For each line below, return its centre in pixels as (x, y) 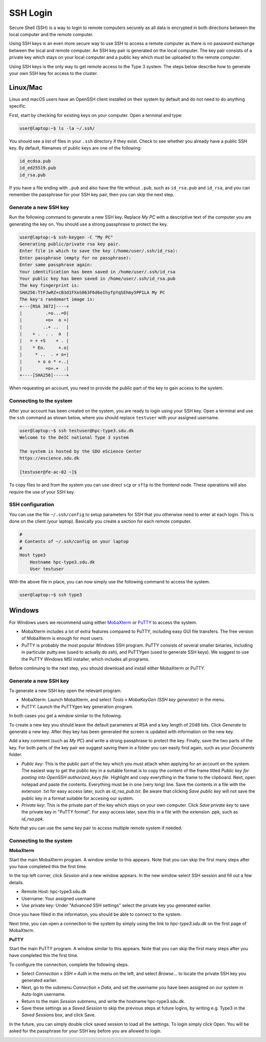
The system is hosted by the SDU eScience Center (81, 451)
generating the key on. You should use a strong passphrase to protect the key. (89, 224)
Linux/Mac (26, 87)
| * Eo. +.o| (44, 347)
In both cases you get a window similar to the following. (66, 716)
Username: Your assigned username (58, 898)
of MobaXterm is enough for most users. (63, 638)
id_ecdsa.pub (35, 161)
